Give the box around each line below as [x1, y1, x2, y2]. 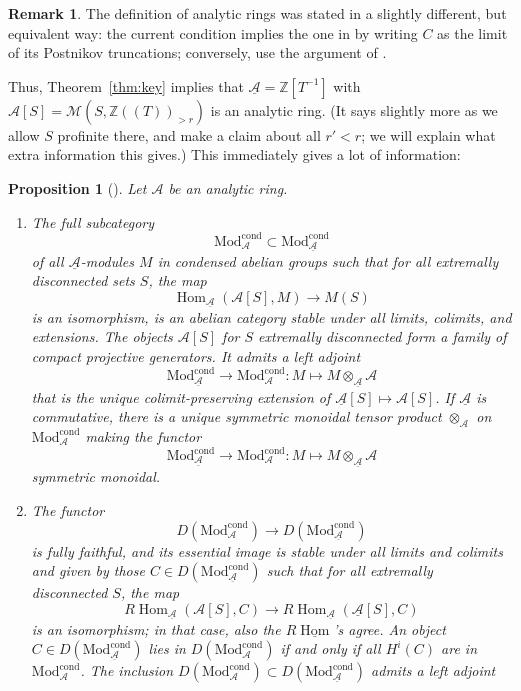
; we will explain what [361, 124, 496, 145]
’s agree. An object [333, 618, 446, 639]
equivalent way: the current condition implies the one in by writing [8, 22, 418, 43]
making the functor [85, 425, 202, 446]
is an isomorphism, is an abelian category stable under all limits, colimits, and [31, 306, 512, 327]
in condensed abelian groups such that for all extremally [157, 250, 499, 271]
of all [31, 250, 64, 271]
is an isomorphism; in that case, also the [31, 618, 281, 639]
